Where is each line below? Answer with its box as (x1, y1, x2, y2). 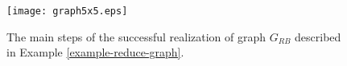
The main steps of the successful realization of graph (6, 28, 266, 45)
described (295, 28, 341, 45)
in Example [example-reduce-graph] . (6, 44, 184, 60)
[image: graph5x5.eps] (6, 6, 128, 17)
